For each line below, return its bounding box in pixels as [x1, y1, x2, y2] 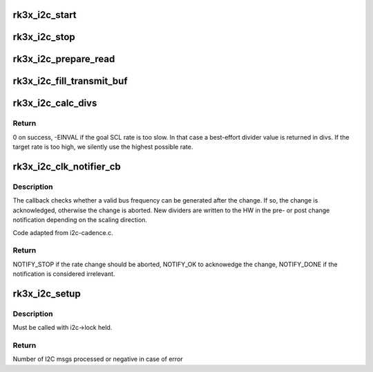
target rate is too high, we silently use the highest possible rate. [12, 142, 193, 151]
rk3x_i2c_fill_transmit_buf [12, 75, 128, 87]
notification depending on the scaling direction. [12, 216, 148, 224]
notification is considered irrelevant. [12, 270, 115, 278]
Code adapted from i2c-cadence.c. [12, 228, 113, 236]
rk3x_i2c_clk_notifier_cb [12, 161, 121, 173]
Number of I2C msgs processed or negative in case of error [12, 355, 183, 363]
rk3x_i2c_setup [12, 288, 81, 299]
